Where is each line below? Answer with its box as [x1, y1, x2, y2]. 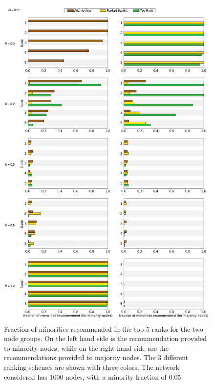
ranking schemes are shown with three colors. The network [4, 362, 180, 372]
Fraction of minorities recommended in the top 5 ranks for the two [4, 323, 203, 334]
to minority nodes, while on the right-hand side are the [4, 342, 169, 353]
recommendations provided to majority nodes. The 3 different [4, 352, 189, 362]
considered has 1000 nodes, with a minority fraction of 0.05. [4, 371, 183, 382]
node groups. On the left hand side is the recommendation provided [4, 333, 207, 343]
